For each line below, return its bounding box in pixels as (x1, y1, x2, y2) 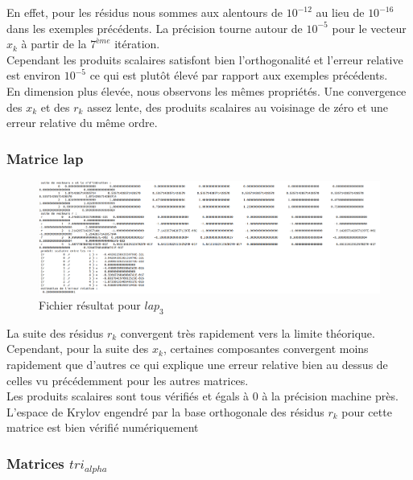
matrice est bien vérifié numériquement (6, 419, 199, 436)
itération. (114, 35, 160, 52)
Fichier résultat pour (39, 297, 141, 314)
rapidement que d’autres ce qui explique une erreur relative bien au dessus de (6, 356, 388, 373)
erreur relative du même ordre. (6, 114, 158, 131)
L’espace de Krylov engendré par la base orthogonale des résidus (6, 403, 324, 420)
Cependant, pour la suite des (6, 340, 149, 357)
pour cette (341, 403, 392, 420)
